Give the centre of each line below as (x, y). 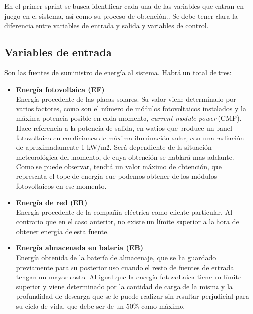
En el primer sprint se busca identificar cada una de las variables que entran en (124, 6)
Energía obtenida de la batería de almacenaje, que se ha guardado (116, 258)
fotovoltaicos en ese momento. (61, 186)
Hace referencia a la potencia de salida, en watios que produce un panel (124, 127)
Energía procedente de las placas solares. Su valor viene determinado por (126, 99)
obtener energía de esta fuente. (62, 231)
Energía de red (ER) (52, 202)
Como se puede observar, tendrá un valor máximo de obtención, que (119, 166)
